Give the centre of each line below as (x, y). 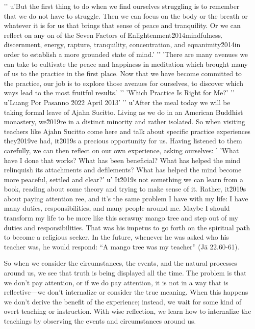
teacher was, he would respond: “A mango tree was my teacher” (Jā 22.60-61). (122, 246)
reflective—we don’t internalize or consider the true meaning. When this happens (126, 292)
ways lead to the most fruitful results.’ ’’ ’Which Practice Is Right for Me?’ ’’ (119, 93)
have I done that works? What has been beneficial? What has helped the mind (122, 160)
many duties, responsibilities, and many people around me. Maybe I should (117, 208)
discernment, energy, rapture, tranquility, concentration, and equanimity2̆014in (122, 44)
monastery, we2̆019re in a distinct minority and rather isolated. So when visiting (125, 122)
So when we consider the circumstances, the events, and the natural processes (121, 263)
